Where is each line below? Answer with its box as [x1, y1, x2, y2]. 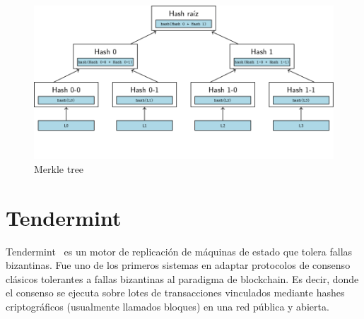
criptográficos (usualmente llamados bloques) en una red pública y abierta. [6, 299, 329, 314]
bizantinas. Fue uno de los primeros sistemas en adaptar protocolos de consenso [6, 258, 351, 272]
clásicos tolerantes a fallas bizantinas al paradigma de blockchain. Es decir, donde [6, 271, 359, 286]
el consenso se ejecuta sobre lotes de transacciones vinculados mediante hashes [6, 285, 345, 300]
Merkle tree [34, 161, 84, 176]
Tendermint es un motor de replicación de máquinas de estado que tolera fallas [6, 243, 353, 258]
